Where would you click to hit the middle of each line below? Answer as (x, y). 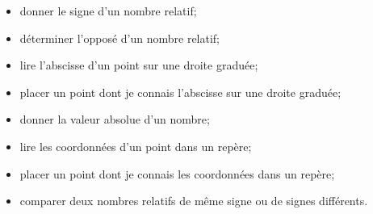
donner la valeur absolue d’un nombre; (115, 119)
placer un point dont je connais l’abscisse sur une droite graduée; (180, 92)
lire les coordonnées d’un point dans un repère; (136, 146)
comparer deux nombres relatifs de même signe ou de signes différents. (194, 201)
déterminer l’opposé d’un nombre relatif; (120, 38)
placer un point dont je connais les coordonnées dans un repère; (177, 173)
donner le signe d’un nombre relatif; (108, 10)
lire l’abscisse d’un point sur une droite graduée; (139, 65)
